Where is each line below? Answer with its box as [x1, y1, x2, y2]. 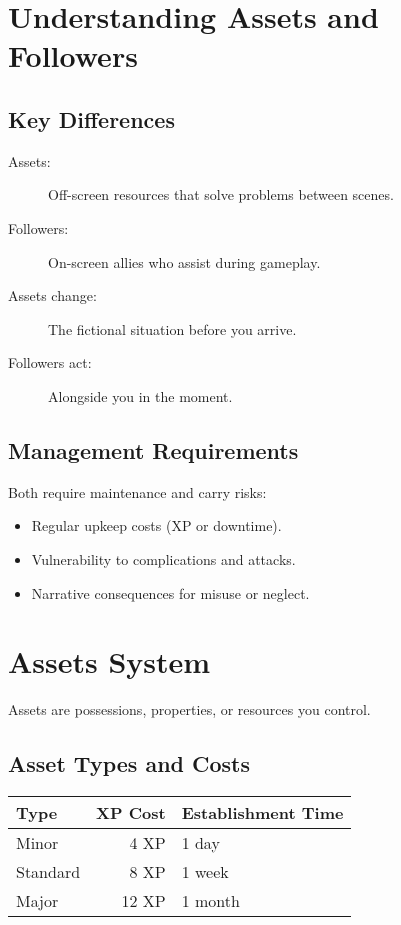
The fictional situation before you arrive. [48, 318, 297, 339]
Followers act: [8, 352, 92, 373]
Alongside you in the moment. [48, 385, 233, 406]
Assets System [8, 641, 211, 682]
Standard [16, 860, 81, 884]
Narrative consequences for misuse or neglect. [31, 582, 310, 603]
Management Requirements [8, 434, 299, 465]
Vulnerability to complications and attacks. [31, 548, 296, 569]
